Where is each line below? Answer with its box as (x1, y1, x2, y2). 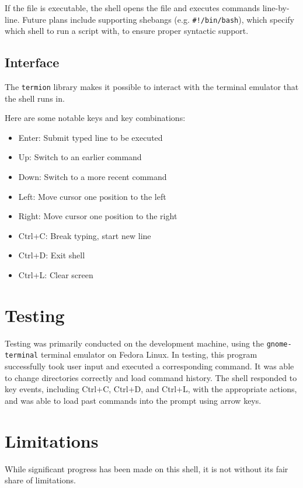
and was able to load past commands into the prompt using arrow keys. (5, 394, 262, 406)
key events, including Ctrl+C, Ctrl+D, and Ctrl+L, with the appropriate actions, (5, 383, 297, 395)
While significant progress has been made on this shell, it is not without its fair (5, 462, 288, 475)
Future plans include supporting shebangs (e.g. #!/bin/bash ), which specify (22, 13, 294, 25)
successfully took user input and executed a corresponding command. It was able (5, 360, 294, 372)
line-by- (262, 2, 290, 13)
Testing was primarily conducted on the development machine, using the (5, 337, 264, 349)
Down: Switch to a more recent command (18, 171, 167, 183)
